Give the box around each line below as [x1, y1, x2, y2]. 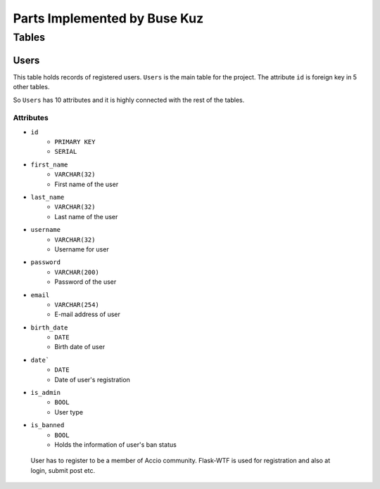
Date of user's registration [54, 375, 130, 384]
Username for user [54, 244, 109, 253]
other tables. [13, 83, 50, 91]
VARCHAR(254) [54, 301, 100, 308]
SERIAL [54, 148, 77, 156]
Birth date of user [54, 343, 106, 351]
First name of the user [54, 180, 119, 188]
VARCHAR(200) [54, 268, 100, 276]
